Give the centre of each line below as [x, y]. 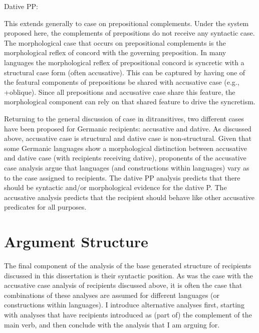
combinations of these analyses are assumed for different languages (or [112, 295]
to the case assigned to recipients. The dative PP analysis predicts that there [122, 177]
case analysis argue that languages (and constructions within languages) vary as [127, 167]
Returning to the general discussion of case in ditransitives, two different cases [124, 118]
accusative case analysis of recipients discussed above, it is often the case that [123, 285]
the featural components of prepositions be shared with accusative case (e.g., [122, 82]
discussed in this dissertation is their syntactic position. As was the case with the [128, 275]
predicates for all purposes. [45, 207]
